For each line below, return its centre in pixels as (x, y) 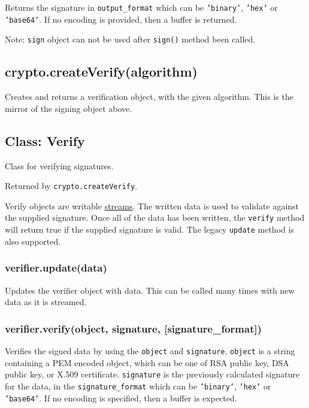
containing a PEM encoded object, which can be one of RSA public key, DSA (147, 362)
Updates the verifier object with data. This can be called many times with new (150, 290)
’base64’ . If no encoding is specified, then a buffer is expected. (121, 398)
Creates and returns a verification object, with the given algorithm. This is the (149, 97)
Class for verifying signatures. (59, 165)
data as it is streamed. (46, 302)
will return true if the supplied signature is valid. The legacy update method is (149, 229)
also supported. (33, 241)
